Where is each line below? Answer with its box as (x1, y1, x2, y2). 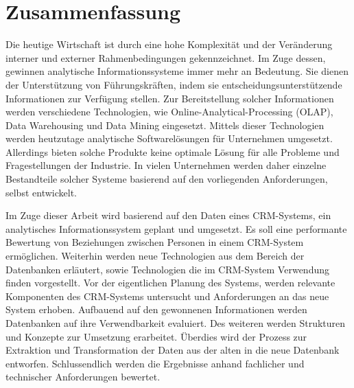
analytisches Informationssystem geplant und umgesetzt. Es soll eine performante (5, 221, 347, 236)
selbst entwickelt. (5, 185, 77, 199)
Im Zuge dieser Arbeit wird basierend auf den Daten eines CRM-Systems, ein (5, 208, 331, 222)
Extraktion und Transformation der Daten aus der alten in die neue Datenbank (5, 343, 340, 357)
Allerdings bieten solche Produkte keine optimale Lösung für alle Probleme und (5, 144, 340, 159)
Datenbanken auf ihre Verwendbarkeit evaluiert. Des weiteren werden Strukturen (5, 316, 346, 330)
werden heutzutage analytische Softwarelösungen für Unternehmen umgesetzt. (5, 131, 333, 146)
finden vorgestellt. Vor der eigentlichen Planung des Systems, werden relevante (5, 275, 335, 290)
